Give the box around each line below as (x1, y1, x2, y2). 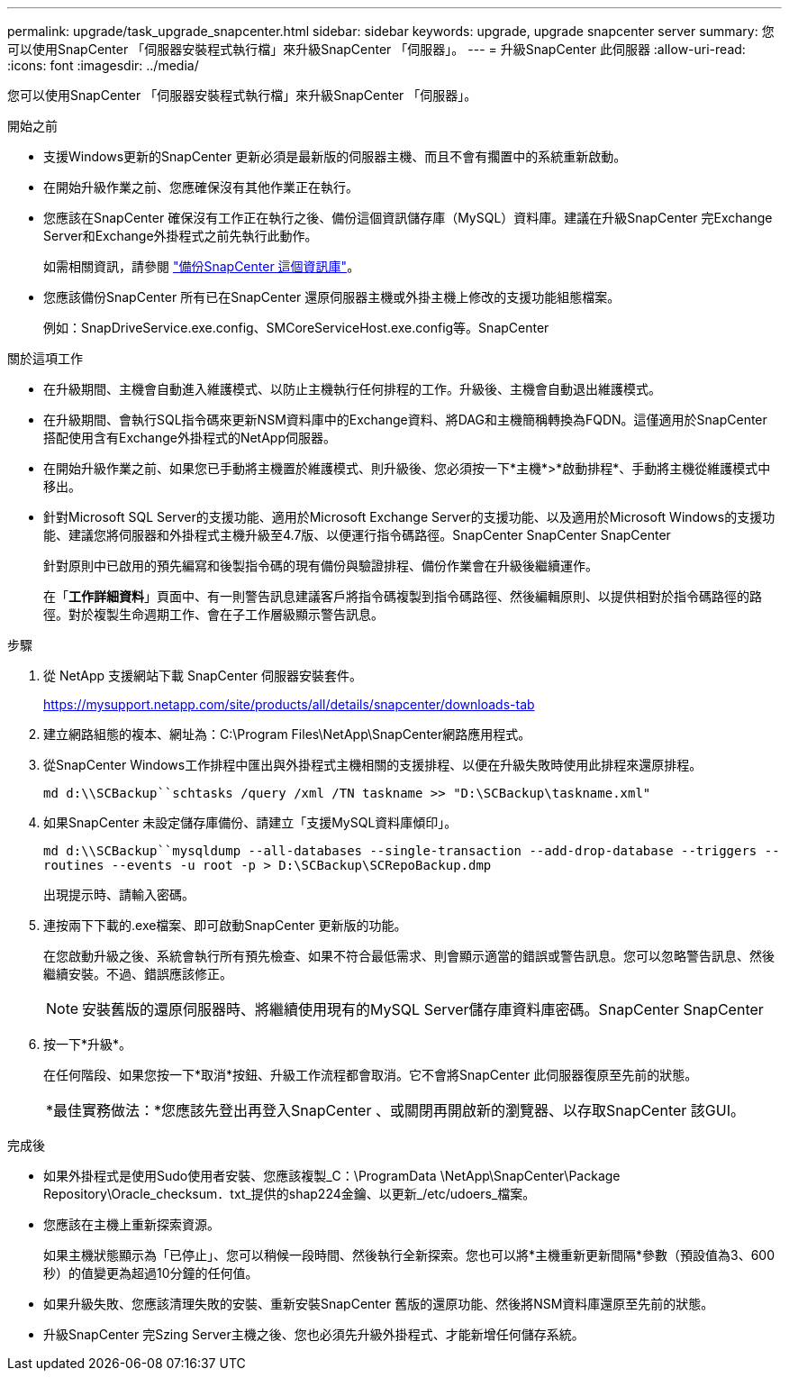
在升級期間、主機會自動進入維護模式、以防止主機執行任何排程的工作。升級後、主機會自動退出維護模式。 (43, 381, 661, 397)
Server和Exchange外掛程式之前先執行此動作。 (43, 228, 318, 243)
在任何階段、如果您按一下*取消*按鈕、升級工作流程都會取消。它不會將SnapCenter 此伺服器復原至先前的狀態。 (43, 1067, 698, 1082)
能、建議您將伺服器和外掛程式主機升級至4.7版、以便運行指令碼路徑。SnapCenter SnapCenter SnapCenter (43, 527, 671, 543)
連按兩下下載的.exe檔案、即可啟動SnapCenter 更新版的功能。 (43, 917, 407, 933)
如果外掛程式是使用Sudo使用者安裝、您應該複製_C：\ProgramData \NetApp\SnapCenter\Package (43, 1168, 621, 1183)
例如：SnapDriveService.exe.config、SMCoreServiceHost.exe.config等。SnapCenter (43, 320, 549, 335)
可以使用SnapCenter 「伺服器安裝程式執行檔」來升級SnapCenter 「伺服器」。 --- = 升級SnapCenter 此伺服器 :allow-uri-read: (7, 41, 746, 57)
